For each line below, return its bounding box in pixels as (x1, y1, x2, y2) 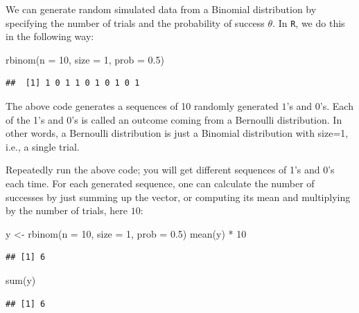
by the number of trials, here (6, 203, 128, 218)
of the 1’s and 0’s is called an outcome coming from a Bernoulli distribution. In (6, 112, 342, 126)
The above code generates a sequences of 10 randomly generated (6, 99, 279, 113)
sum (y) (6, 272, 36, 287)
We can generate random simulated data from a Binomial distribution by (6, 2, 317, 16)
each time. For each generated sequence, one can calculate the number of (6, 176, 315, 190)
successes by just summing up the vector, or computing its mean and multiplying (6, 189, 351, 204)
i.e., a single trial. (6, 139, 80, 153)
